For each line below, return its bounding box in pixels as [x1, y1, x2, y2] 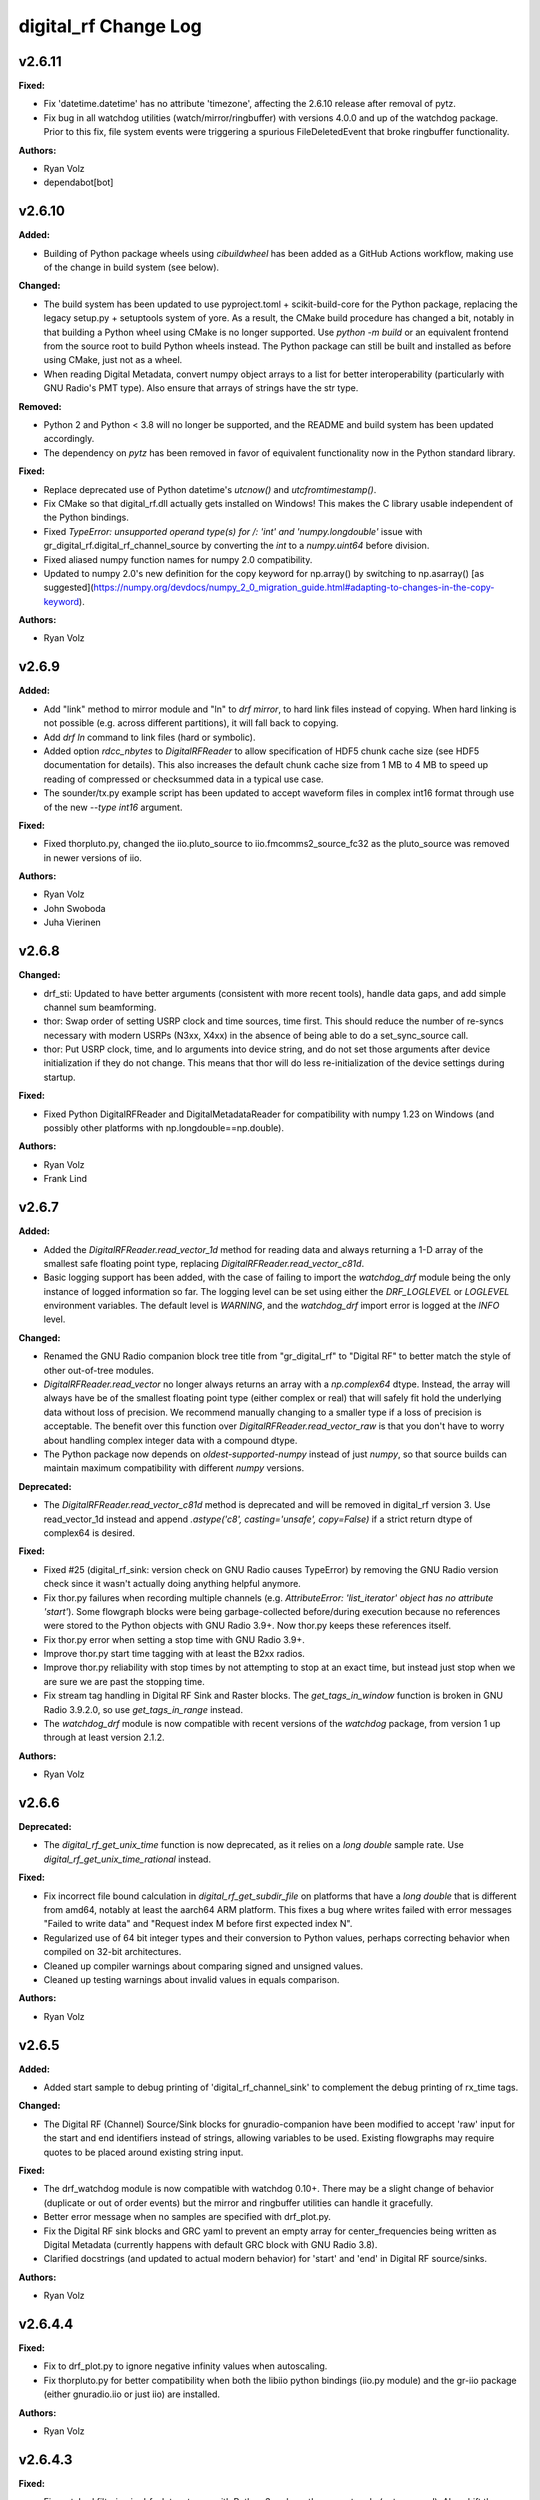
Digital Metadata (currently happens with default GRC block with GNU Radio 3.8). [43, 2238, 378, 2250]
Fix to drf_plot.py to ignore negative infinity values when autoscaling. [43, 2360, 328, 2372]
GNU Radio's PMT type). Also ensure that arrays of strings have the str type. [43, 382, 359, 394]
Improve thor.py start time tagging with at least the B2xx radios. [43, 1648, 305, 1660]
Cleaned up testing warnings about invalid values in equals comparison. [43, 1974, 340, 1985]
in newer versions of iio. [43, 851, 142, 864]
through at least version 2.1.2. [43, 1731, 165, 1744]
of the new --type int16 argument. [43, 801, 183, 813]
